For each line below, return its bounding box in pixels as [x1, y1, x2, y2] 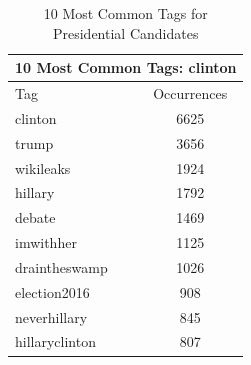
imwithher [15, 232, 77, 253]
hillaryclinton [15, 331, 96, 352]
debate [15, 207, 56, 228]
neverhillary [15, 306, 88, 327]
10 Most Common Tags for [43, 3, 208, 23]
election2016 [15, 281, 90, 302]
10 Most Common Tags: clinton [15, 57, 237, 78]
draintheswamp [15, 256, 108, 277]
